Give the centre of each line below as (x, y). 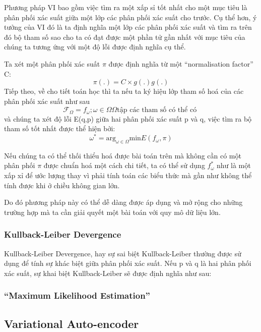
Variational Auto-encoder (72, 323)
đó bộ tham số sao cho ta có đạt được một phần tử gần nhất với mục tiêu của (125, 37)
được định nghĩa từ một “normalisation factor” (181, 63)
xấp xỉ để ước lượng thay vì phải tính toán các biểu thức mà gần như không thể (128, 175)
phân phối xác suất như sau (47, 101)
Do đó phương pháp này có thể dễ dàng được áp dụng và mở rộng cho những (123, 202)
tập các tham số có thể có (157, 110)
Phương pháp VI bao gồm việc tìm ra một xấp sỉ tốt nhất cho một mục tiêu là (126, 7)
